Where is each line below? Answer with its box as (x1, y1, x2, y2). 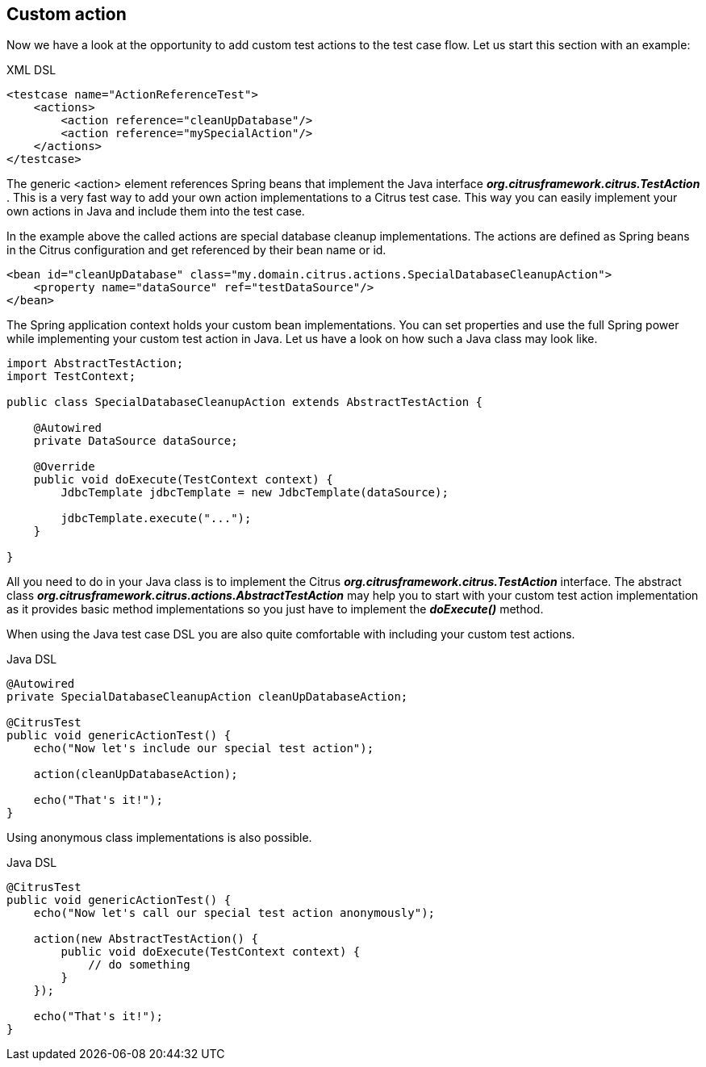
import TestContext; (6, 370, 136, 383)
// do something (88, 958, 190, 972)
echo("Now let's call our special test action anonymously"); (33, 906, 436, 920)
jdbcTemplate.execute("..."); (61, 512, 252, 525)
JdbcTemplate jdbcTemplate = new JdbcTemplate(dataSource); (61, 486, 449, 500)
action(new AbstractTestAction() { (33, 932, 258, 946)
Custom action (6, 4, 127, 24)
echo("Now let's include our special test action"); (33, 742, 374, 755)
